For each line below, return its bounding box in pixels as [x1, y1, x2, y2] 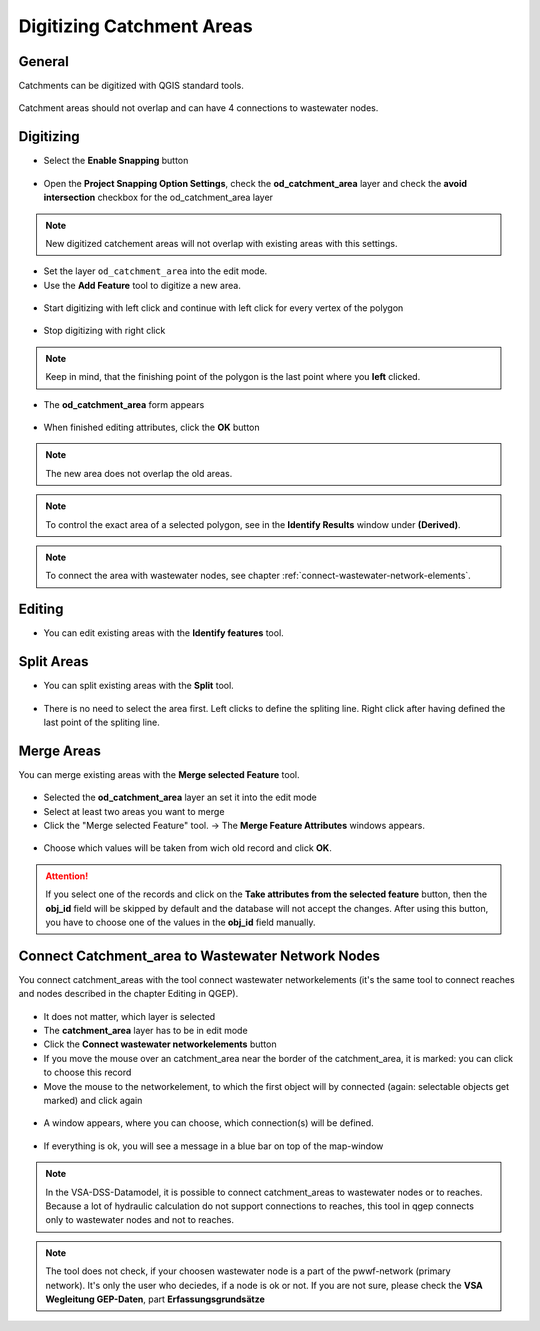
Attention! [45, 870, 89, 882]
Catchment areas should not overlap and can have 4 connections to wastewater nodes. [18, 102, 379, 114]
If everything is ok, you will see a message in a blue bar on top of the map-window [43, 1140, 384, 1152]
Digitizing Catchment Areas [18, 15, 254, 37]
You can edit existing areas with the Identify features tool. [43, 627, 284, 639]
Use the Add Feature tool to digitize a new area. [43, 279, 242, 291]
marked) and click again [43, 1095, 143, 1107]
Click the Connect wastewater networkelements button [43, 1038, 277, 1050]
